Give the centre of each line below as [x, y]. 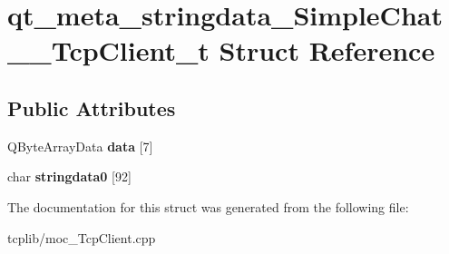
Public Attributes [92, 107]
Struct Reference [327, 50]
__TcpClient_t [108, 50]
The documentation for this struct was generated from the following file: [208, 206]
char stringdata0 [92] [69, 176]
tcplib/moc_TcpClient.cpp [82, 237]
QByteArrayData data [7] [80, 146]
